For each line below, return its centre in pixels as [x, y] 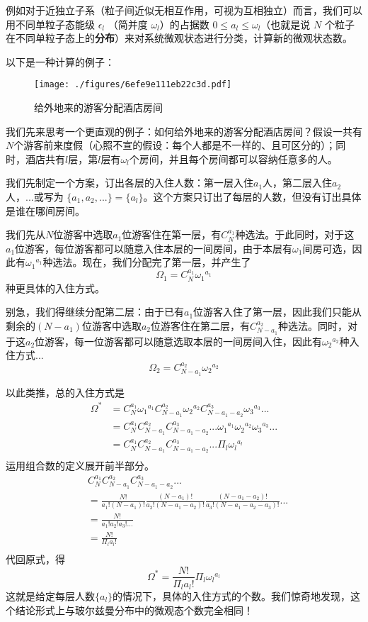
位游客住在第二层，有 [201, 325]
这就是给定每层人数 [50, 596]
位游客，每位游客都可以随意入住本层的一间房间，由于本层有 [154, 248]
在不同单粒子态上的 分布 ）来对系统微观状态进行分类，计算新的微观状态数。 [179, 38]
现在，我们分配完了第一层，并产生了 [167, 262]
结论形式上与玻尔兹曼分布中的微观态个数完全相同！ [134, 610]
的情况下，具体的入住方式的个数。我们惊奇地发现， [232, 596]
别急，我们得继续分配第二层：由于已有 [95, 312]
